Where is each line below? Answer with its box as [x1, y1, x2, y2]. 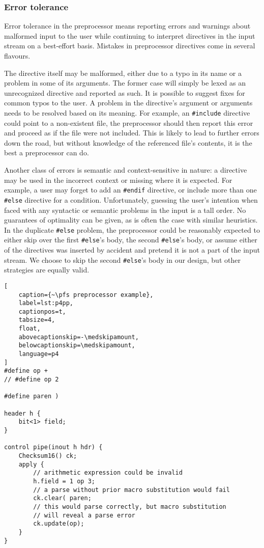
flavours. [4, 50, 31, 61]
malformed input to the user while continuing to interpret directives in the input [4, 30, 255, 41]
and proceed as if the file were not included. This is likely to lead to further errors [4, 127, 259, 138]
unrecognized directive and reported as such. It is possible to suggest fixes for [4, 87, 245, 98]
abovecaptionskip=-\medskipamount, [18, 333, 139, 341]
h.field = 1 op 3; [33, 477, 95, 485]
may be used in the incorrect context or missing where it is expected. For [4, 174, 232, 185]
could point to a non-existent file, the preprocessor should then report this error [4, 117, 253, 128]
